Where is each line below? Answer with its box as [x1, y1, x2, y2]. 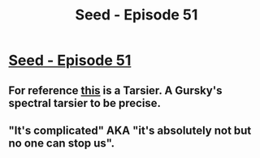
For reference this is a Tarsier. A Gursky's [8, 83, 223, 97]
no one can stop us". [8, 136, 115, 150]
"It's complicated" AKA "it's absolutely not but [8, 123, 252, 137]
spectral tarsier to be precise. [8, 96, 161, 110]
